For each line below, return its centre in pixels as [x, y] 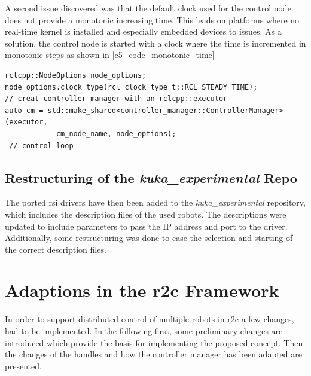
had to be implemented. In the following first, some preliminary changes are [144, 331]
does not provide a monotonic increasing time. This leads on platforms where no [152, 19]
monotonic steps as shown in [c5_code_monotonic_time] [110, 55]
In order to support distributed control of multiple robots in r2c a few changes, [150, 319]
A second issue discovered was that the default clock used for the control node [148, 8]
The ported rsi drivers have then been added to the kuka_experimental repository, [155, 202]
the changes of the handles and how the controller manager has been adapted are [153, 354]
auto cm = [24, 110]
